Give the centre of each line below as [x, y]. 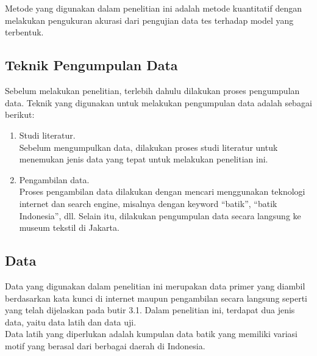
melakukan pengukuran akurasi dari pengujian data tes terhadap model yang [149, 20]
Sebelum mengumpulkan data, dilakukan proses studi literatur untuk [148, 147]
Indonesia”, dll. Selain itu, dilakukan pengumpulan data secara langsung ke [160, 215]
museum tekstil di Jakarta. [69, 227]
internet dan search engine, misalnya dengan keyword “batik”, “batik [148, 203]
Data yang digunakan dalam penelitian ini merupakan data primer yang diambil [155, 285]
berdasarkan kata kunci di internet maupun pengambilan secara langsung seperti [156, 298]
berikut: [20, 114]
